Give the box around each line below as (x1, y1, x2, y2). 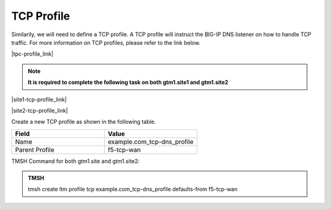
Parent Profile (15, 145, 55, 154)
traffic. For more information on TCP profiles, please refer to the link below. (11, 39, 200, 46)
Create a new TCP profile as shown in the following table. (11, 118, 156, 126)
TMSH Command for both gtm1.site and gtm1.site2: (11, 157, 140, 165)
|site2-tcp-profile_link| (11, 107, 68, 114)
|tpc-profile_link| (11, 50, 53, 58)
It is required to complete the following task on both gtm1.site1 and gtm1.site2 (28, 78, 229, 86)
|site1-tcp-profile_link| (11, 96, 67, 103)
